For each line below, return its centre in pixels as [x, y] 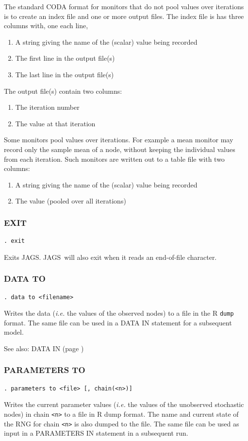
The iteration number [47, 107]
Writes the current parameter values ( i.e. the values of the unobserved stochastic [124, 404]
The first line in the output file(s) [65, 58]
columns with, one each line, [46, 25]
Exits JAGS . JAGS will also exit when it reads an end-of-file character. [110, 257]
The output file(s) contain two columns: [63, 91]
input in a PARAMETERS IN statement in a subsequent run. [96, 433]
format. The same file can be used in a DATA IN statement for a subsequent [118, 322]
